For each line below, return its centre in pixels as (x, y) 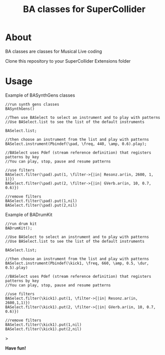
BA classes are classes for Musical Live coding (54, 51)
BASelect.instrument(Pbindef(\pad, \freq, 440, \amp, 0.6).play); (76, 144)
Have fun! (16, 348)
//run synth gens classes (32, 104)
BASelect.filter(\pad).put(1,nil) (41, 201)
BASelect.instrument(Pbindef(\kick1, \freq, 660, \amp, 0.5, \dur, (77, 263)
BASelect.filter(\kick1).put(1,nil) (43, 324)
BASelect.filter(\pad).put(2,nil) (41, 205)
